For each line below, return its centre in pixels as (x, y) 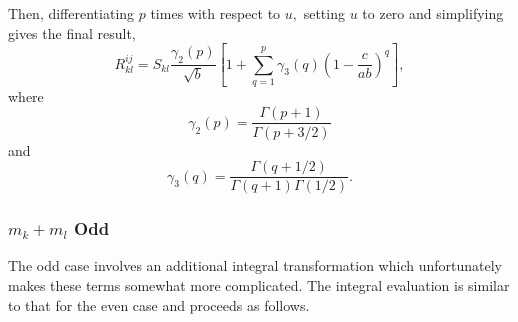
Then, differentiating (71, 13)
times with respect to (215, 13)
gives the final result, (72, 32)
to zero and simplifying (433, 13)
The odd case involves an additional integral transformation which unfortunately (255, 265)
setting (324, 13)
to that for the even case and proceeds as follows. (159, 304)
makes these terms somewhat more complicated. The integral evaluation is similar (259, 284)
